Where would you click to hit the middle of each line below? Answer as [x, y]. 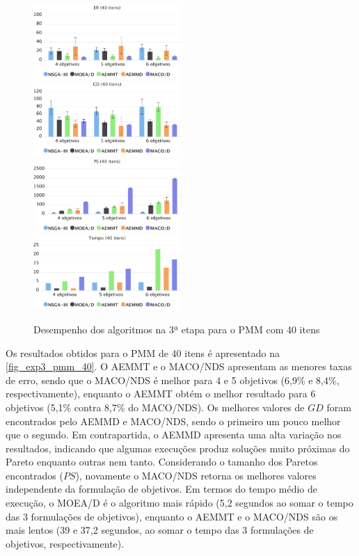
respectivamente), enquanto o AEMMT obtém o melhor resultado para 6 [161, 394]
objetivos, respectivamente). [65, 543]
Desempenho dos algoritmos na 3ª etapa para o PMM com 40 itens [177, 329]
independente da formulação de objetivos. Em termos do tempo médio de [162, 489]
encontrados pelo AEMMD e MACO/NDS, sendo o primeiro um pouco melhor [173, 421]
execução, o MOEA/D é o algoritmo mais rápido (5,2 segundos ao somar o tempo [179, 503]
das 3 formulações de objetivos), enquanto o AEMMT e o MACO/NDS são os [172, 516]
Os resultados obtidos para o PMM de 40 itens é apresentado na [143, 352]
